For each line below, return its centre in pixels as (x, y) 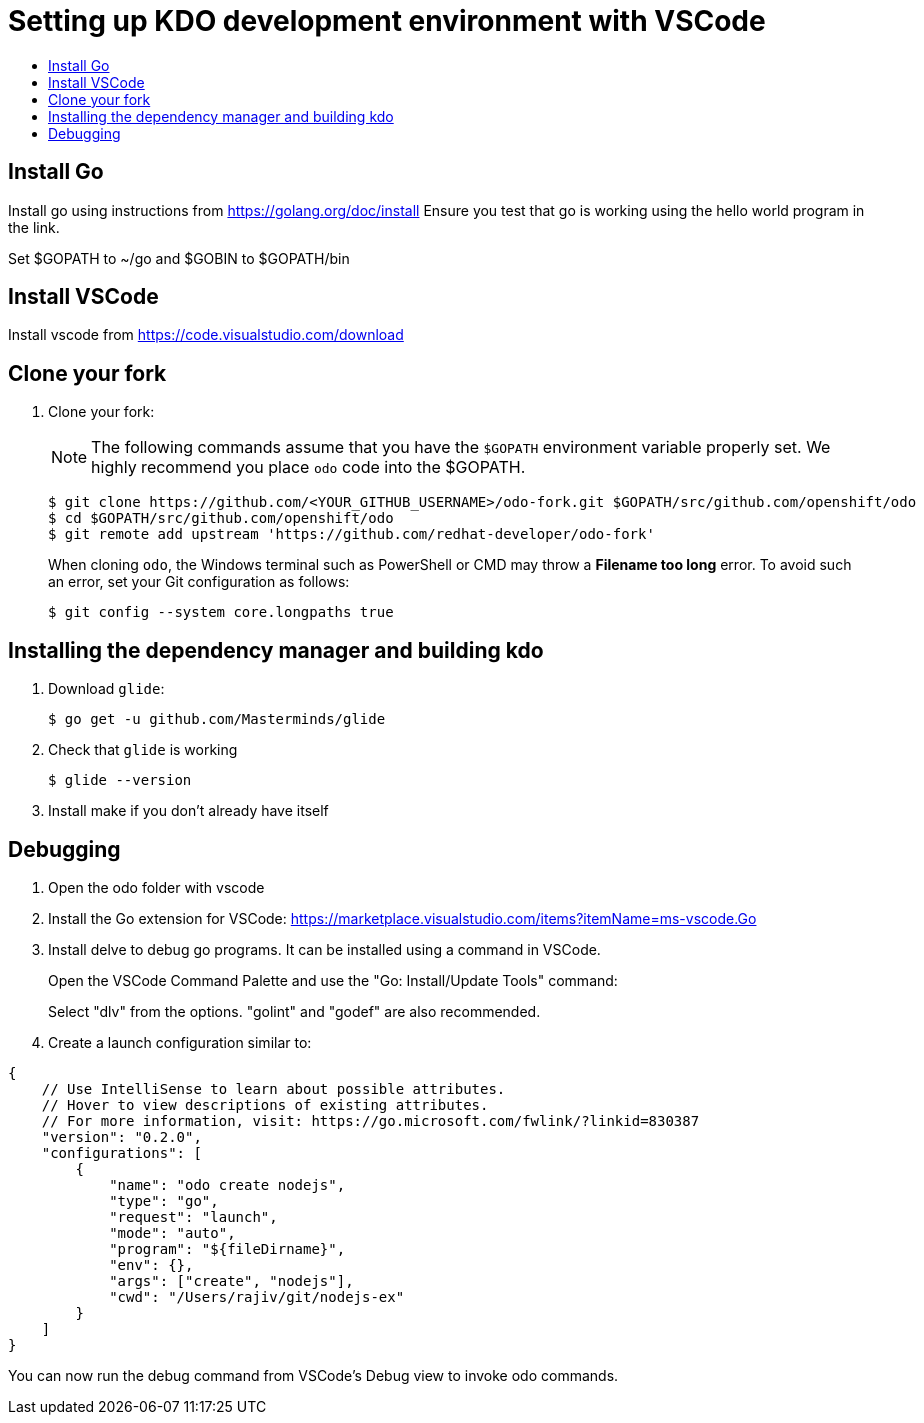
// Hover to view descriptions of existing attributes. (265, 1104)
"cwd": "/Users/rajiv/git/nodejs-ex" (257, 1296)
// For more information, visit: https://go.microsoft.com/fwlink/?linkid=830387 (370, 1120)
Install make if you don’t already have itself (188, 811)
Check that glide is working (143, 750)
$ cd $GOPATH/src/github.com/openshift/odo (221, 518)
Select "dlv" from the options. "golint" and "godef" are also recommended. (294, 1011)
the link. (34, 227)
